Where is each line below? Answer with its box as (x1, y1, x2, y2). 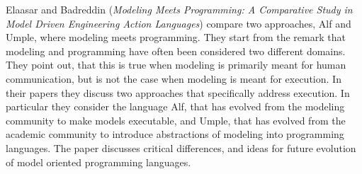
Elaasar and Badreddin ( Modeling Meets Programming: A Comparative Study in (6, 2, 353, 16)
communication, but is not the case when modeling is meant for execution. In (6, 71, 341, 86)
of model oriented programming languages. (6, 154, 191, 169)
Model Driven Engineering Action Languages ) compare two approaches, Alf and (6, 16, 351, 30)
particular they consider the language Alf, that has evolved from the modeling (6, 99, 345, 114)
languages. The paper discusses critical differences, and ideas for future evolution (6, 140, 356, 155)
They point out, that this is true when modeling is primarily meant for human (6, 57, 346, 72)
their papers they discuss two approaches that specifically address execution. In (6, 85, 350, 100)
